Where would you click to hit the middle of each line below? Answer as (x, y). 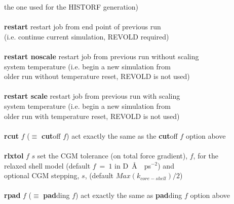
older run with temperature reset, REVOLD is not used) (92, 116)
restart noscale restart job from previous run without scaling (102, 56)
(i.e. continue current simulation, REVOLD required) (87, 36)
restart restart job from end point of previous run (83, 27)
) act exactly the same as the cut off (122, 135)
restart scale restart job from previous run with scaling (92, 96)
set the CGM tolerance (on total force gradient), (112, 155)
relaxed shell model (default (47, 165)
